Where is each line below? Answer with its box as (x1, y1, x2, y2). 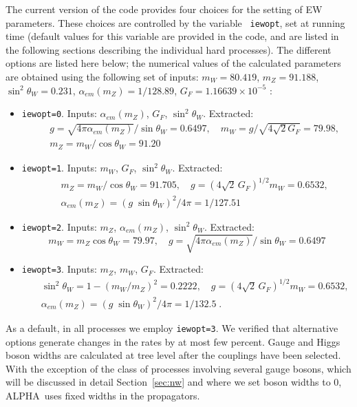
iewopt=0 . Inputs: (21, 106, 97, 121)
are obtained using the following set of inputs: (6, 70, 199, 84)
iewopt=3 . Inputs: (21, 262, 97, 276)
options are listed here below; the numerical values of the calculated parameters (6, 56, 341, 70)
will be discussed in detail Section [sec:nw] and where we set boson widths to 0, (6, 375, 342, 389)
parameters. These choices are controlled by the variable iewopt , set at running (6, 15, 345, 30)
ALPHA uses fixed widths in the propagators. (6, 388, 200, 402)
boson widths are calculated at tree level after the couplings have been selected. (6, 348, 341, 362)
